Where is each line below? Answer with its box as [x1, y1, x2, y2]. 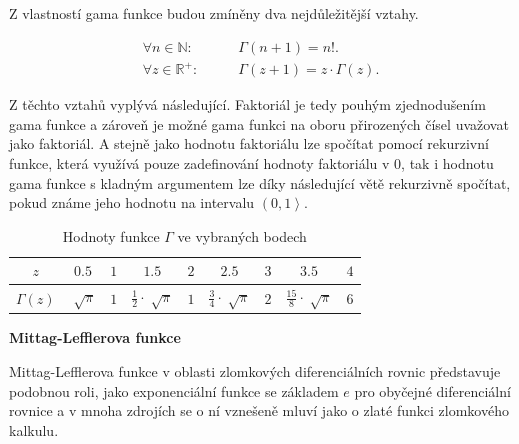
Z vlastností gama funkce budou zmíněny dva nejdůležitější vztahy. [9, 3, 419, 23]
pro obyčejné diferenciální [354, 380, 511, 401]
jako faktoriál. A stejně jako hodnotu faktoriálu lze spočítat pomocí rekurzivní [9, 133, 489, 154]
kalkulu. [9, 419, 59, 440]
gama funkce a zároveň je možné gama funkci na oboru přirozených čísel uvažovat [9, 113, 509, 134]
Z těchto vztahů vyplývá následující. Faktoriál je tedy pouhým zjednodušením [9, 94, 486, 115]
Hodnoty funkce [62, 225, 160, 246]
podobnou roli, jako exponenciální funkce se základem [9, 380, 339, 401]
